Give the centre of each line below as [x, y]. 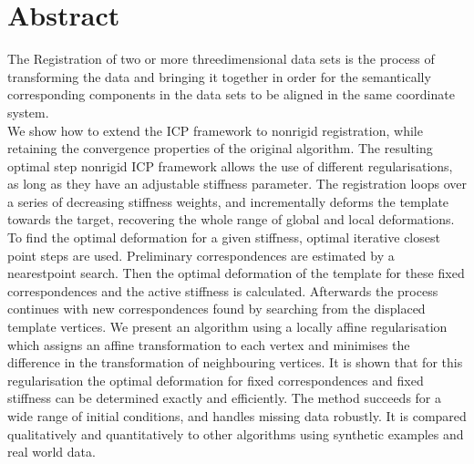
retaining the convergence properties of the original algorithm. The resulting [220, 148]
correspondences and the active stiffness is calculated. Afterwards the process [223, 290]
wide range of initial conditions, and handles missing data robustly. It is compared [237, 416]
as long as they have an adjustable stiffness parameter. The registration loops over [237, 184]
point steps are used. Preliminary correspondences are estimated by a [201, 255]
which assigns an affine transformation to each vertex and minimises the [209, 344]
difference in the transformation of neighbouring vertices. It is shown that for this [235, 362]
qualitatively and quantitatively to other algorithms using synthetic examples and [236, 433]
